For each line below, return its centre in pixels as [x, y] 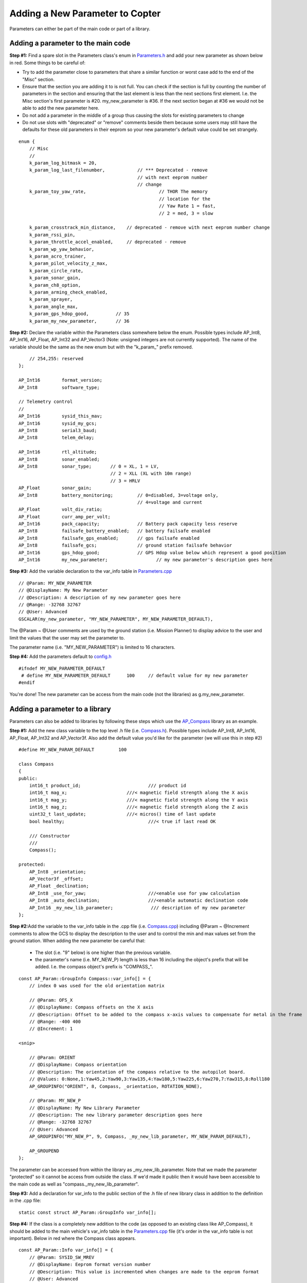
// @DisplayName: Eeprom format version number [90, 1265]
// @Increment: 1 [51, 1029]
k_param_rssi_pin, [52, 235]
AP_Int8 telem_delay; [57, 438]
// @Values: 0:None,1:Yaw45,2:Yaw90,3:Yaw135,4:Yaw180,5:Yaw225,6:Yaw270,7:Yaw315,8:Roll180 [149, 1079]
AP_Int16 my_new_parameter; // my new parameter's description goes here [146, 560]
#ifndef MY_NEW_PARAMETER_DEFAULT [62, 668]
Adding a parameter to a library [60, 709]
